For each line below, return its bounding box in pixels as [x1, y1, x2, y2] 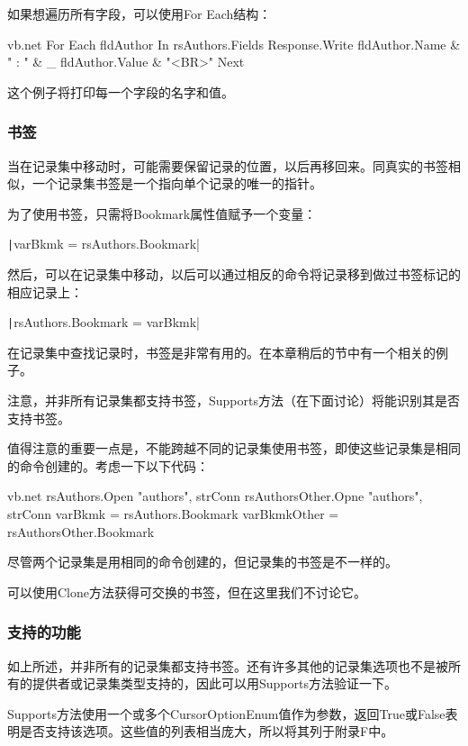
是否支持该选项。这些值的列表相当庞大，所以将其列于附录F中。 [19, 722, 394, 741]
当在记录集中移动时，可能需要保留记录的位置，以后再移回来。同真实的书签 [7, 156, 448, 175]
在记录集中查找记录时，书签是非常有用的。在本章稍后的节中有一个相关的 [7, 342, 436, 361]
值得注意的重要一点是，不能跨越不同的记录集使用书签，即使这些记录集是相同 [7, 439, 461, 458]
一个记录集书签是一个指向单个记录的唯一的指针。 [31, 174, 322, 193]
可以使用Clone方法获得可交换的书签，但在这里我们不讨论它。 [7, 582, 366, 601]
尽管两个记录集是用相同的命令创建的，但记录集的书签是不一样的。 [7, 552, 398, 571]
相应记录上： [7, 282, 83, 301]
